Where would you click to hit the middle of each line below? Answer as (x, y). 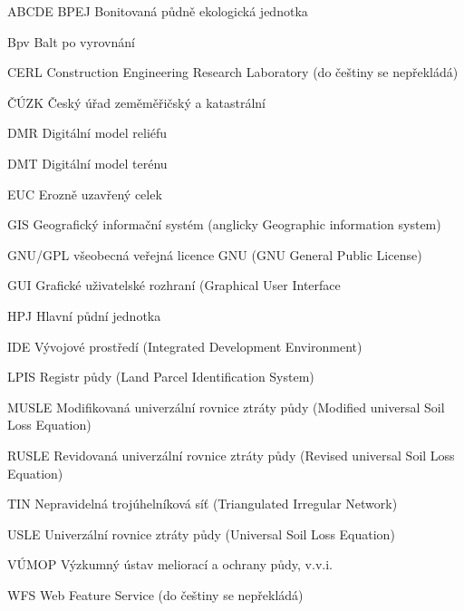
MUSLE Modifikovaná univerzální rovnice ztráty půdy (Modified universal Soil (226, 407)
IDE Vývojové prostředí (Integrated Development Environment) (185, 346)
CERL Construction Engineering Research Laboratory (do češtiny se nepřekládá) (233, 72)
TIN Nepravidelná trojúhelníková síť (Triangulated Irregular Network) (203, 504)
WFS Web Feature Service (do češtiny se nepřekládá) (155, 594)
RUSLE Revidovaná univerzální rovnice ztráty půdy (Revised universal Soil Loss (231, 455)
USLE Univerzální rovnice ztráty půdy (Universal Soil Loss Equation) (201, 533)
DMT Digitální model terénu (87, 163)
